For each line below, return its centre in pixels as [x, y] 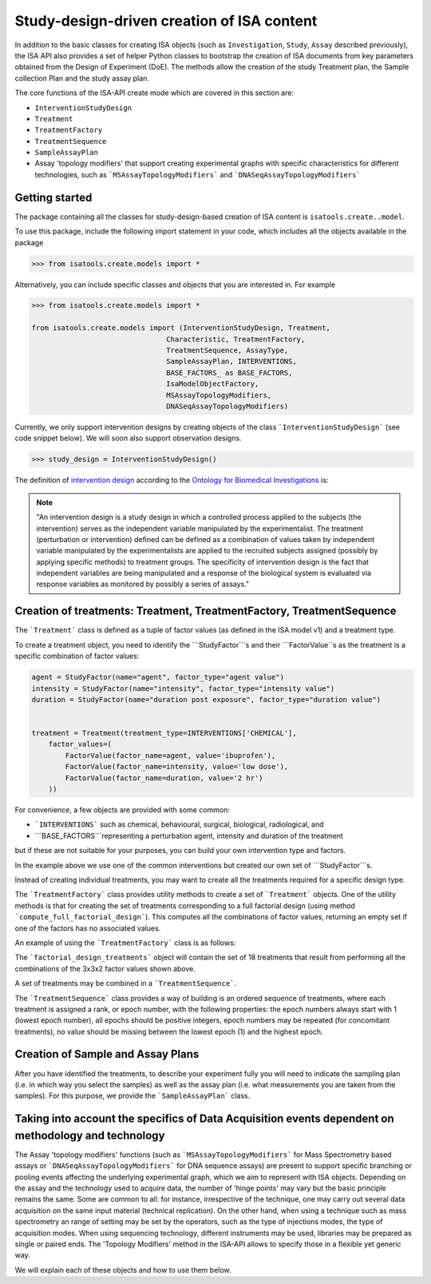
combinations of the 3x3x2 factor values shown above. [105, 968]
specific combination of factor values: [77, 656]
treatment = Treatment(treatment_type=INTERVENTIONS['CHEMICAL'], [164, 733]
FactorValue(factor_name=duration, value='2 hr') [164, 778]
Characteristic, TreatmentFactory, [236, 339]
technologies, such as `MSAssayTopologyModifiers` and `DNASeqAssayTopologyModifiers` [198, 174]
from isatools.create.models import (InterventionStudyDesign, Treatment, [181, 328]
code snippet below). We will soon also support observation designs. [129, 438]
